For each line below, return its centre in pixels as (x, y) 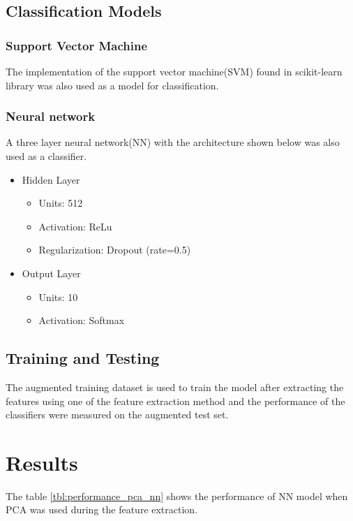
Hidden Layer (51, 179)
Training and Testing (83, 358)
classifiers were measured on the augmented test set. (117, 414)
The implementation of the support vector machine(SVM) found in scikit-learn (174, 71)
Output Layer (51, 273)
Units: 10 (58, 296)
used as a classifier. (46, 156)
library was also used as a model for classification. (112, 85)
